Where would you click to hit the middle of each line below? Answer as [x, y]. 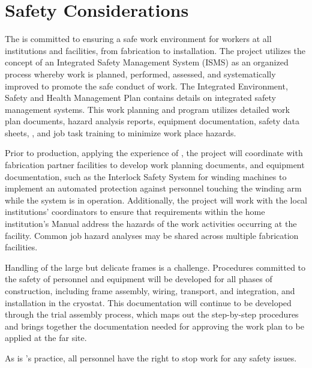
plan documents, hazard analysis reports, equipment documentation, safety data [152, 121]
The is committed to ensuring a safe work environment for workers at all [138, 39]
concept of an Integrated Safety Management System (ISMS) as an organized [147, 62]
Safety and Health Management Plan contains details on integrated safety [140, 98]
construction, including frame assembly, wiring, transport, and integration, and [150, 291]
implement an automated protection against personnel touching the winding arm [153, 188]
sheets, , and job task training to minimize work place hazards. [121, 132]
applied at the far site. [46, 338]
